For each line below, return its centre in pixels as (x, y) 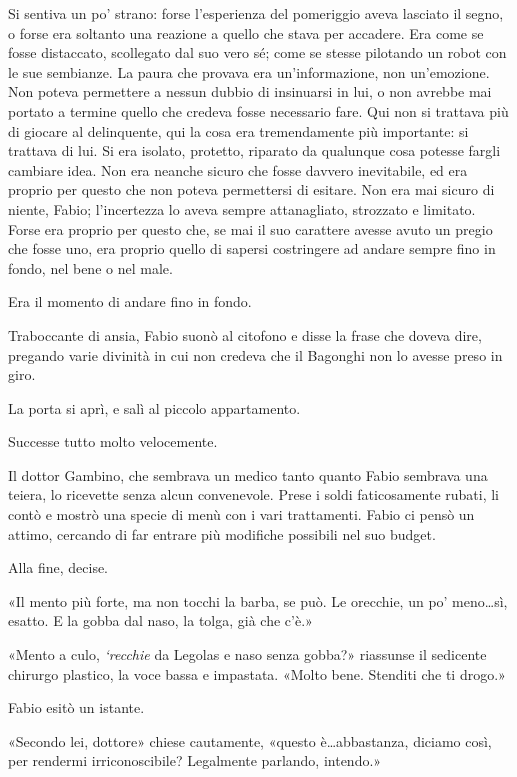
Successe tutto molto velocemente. (113, 441)
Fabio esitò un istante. (76, 707)
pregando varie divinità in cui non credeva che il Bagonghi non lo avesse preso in (255, 354)
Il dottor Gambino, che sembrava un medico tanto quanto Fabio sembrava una (248, 474)
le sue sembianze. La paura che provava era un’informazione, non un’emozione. (249, 71)
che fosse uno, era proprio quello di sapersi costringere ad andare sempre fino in (252, 248)
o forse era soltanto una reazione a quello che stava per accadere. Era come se (246, 32)
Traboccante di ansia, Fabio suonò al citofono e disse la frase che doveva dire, (245, 334)
